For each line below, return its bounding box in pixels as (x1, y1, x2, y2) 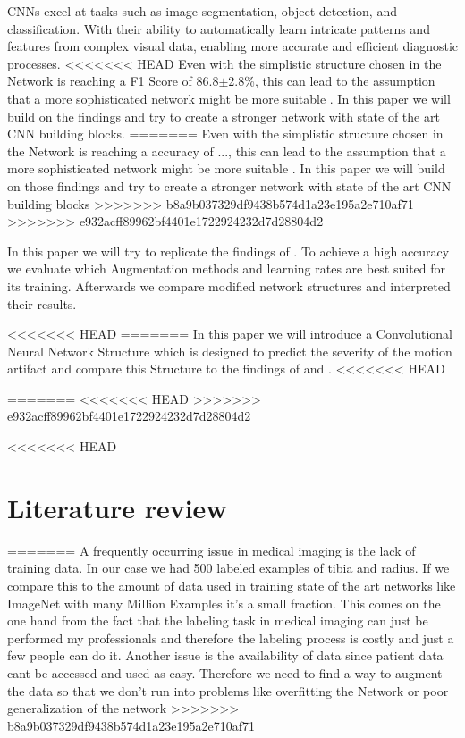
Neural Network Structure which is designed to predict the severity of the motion (7, 341, 452, 360)
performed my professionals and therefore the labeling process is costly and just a (7, 628, 454, 647)
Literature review (7, 489, 227, 525)
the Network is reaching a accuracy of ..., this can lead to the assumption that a (7, 141, 446, 160)
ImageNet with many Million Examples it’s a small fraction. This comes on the (7, 593, 441, 612)
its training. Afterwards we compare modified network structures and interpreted (7, 276, 451, 295)
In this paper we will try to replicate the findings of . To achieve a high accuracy (7, 241, 450, 260)
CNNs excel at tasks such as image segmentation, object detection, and (7, 2, 397, 20)
